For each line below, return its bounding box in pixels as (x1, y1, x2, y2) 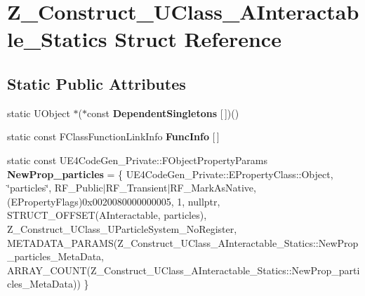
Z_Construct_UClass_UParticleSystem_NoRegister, (7, 221, 237, 236)
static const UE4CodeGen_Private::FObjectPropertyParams (7, 152, 267, 167)
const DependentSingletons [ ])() (87, 105, 239, 120)
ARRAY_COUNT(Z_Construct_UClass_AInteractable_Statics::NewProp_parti (7, 262, 360, 277)
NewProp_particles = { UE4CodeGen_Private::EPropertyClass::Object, (7, 166, 333, 181)
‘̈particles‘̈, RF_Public (7, 180, 103, 195)
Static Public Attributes (7, 72, 186, 94)
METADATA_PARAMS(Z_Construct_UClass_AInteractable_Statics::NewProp (7, 235, 359, 250)
